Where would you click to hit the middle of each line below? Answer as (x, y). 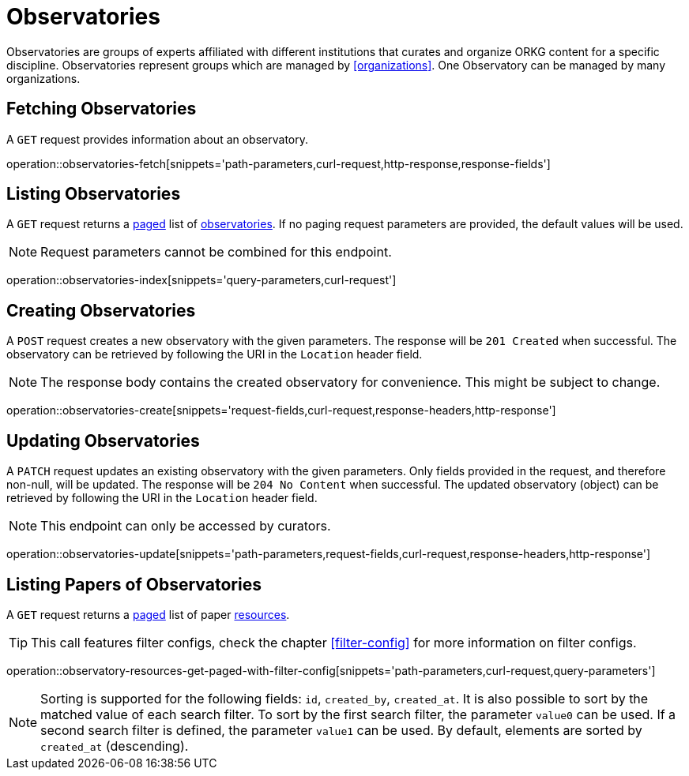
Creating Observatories (101, 310)
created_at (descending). (115, 746)
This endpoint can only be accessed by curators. (186, 526)
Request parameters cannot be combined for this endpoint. (216, 252)
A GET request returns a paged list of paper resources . (148, 614)
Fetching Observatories (102, 109)
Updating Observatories (103, 440)
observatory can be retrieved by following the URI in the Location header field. (215, 354)
